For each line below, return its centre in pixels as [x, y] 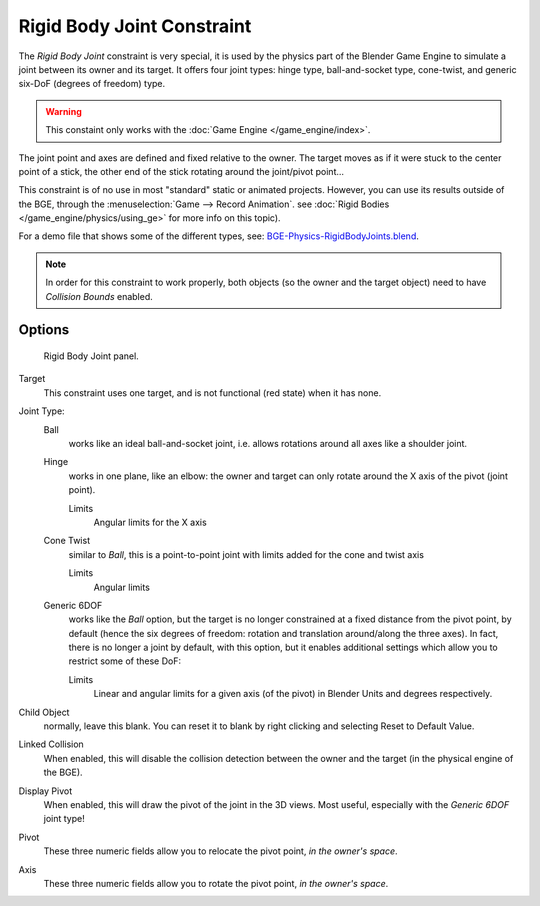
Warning [63, 111]
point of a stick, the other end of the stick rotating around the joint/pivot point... [181, 171]
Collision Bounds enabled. [99, 296]
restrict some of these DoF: [125, 661]
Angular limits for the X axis [150, 522]
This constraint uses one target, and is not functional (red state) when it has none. [212, 392]
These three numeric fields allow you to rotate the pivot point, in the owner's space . [216, 883]
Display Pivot [45, 791]
